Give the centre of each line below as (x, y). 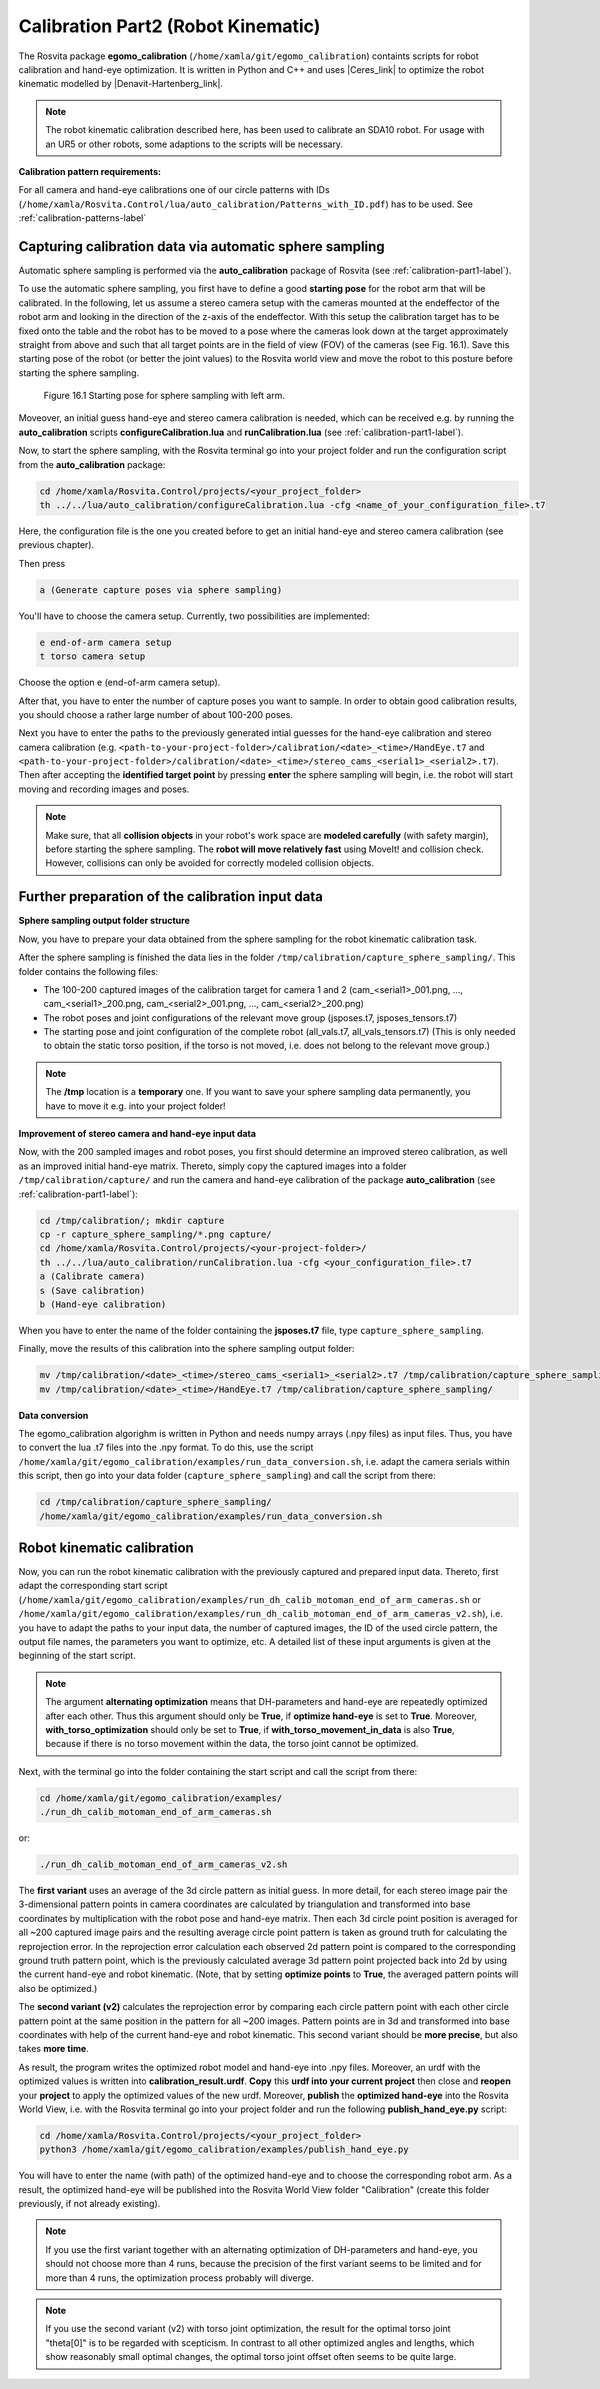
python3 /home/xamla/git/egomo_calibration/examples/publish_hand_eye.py (224, 2149)
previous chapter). (56, 545)
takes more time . (53, 2049)
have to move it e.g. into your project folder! (135, 1106)
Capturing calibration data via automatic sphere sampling (201, 246)
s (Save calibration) (92, 1290)
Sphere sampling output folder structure (104, 921)
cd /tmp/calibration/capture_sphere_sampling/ (155, 1502)
